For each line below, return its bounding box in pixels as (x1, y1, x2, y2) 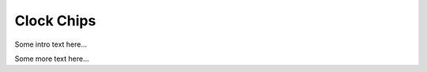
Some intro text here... (14, 40, 87, 49)
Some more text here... (14, 54, 90, 63)
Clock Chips (14, 12, 96, 29)
